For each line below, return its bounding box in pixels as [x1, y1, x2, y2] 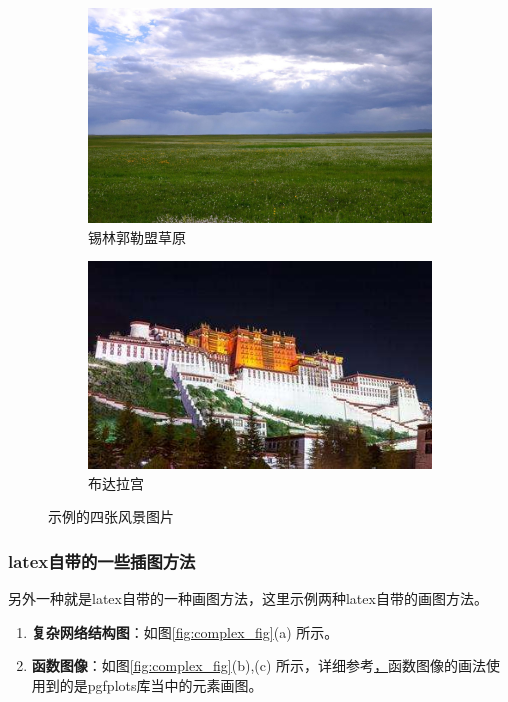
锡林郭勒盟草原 [88, 226, 186, 247]
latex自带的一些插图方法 [8, 549, 196, 573]
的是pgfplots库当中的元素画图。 [59, 675, 263, 696]
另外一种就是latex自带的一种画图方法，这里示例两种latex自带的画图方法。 [8, 588, 488, 609]
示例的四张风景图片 [48, 506, 174, 527]
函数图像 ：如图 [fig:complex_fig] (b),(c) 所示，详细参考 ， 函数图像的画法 [31, 655, 487, 676]
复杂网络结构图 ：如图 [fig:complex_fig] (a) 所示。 [31, 621, 339, 642]
